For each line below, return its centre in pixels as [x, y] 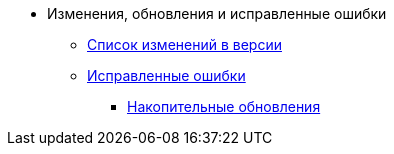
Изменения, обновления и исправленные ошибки [217, 13]
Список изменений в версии [184, 44]
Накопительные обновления [224, 106]
